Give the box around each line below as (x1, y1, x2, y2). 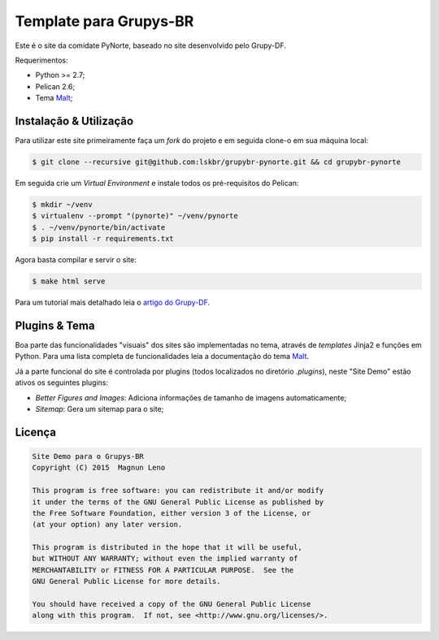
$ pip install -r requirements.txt (32, 234, 174, 244)
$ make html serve (32, 277, 106, 286)
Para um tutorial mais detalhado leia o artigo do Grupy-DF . (15, 297, 211, 308)
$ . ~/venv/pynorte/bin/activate (32, 223, 166, 231)
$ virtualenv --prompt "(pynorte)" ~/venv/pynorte (32, 211, 239, 221)
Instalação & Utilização (15, 114, 134, 128)
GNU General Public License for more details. (32, 577, 221, 586)
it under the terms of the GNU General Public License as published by (32, 497, 324, 507)
